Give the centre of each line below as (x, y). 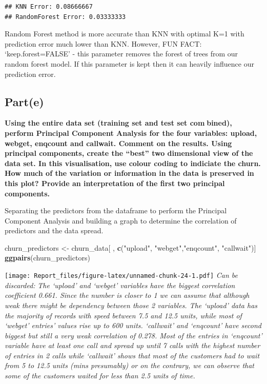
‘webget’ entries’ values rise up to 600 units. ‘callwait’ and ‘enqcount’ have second (133, 325)
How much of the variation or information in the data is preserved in (129, 173)
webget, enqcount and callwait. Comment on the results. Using (118, 143)
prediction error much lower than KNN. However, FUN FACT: (103, 43)
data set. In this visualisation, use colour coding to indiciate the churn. (133, 163)
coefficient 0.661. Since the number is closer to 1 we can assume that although (127, 295)
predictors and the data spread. (54, 230)
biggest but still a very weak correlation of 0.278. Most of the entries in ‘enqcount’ (133, 335)
